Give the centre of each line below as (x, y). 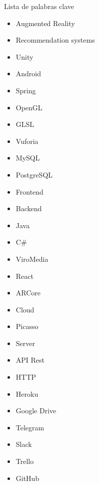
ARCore (28, 293)
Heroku (27, 393)
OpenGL (29, 107)
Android (28, 73)
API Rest (30, 360)
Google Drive (36, 411)
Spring (26, 90)
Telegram (30, 427)
